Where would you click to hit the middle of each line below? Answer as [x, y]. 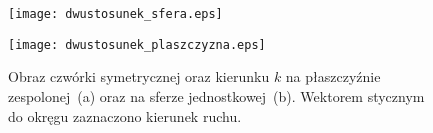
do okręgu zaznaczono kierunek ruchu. [125, 115]
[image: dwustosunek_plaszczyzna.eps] [137, 44]
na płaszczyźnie [333, 76]
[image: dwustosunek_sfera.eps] [115, 14]
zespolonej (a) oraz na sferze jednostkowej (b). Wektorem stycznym [216, 95]
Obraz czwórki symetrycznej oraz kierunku [139, 76]
